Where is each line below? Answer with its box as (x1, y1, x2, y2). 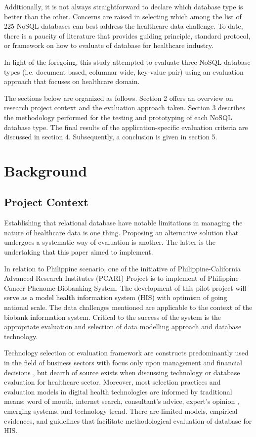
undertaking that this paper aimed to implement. (4, 247, 153, 257)
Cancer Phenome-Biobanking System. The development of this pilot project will (4, 282, 247, 293)
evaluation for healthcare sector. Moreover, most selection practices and (4, 377, 221, 387)
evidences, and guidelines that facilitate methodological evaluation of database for (4, 415, 252, 426)
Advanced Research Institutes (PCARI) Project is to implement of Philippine (4, 273, 239, 283)
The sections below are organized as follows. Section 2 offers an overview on (4, 92, 233, 103)
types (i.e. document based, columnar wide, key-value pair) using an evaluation (4, 66, 244, 77)
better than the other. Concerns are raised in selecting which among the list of (4, 11, 242, 21)
